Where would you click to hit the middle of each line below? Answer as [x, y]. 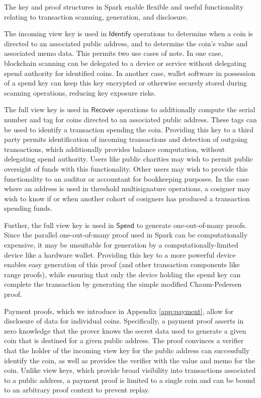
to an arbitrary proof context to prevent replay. [77, 390]
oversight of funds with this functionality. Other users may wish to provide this [126, 168]
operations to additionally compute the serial [186, 109]
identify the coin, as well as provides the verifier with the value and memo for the [129, 360]
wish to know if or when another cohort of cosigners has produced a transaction [127, 198]
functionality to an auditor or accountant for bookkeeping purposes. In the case [126, 178]
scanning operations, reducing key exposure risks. [80, 92]
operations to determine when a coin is [193, 33]
